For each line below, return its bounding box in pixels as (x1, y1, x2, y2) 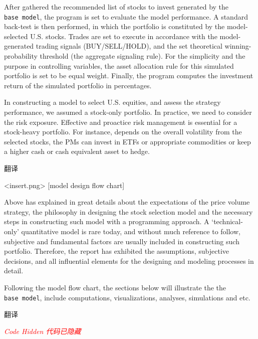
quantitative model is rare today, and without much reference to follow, (21, 226, 240, 236)
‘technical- (211, 216, 243, 227)
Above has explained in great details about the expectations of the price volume (4, 197, 250, 207)
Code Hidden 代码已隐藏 (4, 325, 81, 336)
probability (4, 51, 38, 61)
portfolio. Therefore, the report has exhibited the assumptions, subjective (4, 246, 229, 256)
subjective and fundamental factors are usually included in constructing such (4, 236, 239, 246)
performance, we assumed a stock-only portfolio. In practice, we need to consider (4, 107, 252, 117)
